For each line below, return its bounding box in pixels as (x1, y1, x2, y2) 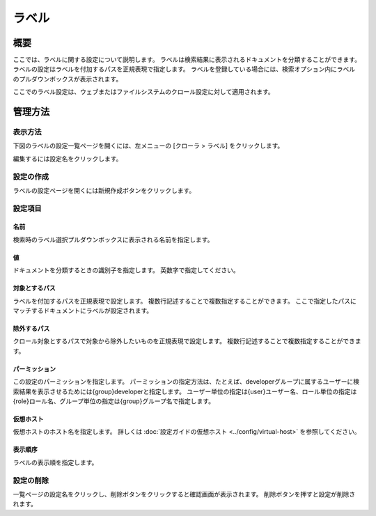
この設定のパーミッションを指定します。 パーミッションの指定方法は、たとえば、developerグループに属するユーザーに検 (13, 377, 360, 386)
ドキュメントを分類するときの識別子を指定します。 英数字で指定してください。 (13, 266, 240, 274)
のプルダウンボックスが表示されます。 (13, 75, 123, 83)
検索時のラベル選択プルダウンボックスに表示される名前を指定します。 (13, 235, 214, 244)
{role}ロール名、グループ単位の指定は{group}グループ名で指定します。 (13, 397, 215, 405)
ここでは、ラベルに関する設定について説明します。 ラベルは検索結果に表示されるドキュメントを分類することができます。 (13, 56, 361, 64)
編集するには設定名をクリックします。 (13, 154, 123, 163)
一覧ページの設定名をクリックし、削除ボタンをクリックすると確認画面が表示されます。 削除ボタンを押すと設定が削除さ (13, 490, 356, 498)
